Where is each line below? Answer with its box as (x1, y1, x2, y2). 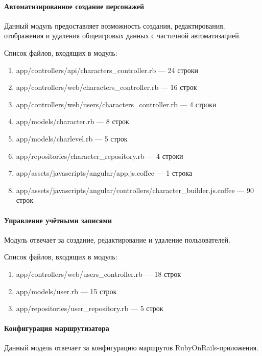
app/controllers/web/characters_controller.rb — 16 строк (16, 82, 197, 92)
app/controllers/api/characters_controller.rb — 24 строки (16, 64, 199, 75)
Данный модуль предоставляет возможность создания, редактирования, (4, 20, 225, 31)
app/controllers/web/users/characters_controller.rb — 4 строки (16, 99, 217, 109)
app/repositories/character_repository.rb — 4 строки (16, 150, 183, 161)
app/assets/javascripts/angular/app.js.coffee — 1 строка (16, 168, 193, 178)
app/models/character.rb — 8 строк (16, 116, 129, 127)
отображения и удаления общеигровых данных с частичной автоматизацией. (4, 30, 241, 41)
